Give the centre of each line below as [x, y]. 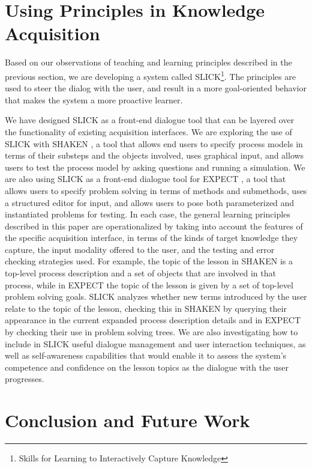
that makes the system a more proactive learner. [94, 99]
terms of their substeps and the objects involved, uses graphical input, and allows [154, 155]
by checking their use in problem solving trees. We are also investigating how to [151, 332]
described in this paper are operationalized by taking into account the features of [154, 226]
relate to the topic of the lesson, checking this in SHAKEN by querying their [146, 308]
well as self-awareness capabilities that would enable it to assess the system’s [146, 355]
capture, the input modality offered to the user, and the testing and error [140, 249]
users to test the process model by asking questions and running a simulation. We [155, 167]
